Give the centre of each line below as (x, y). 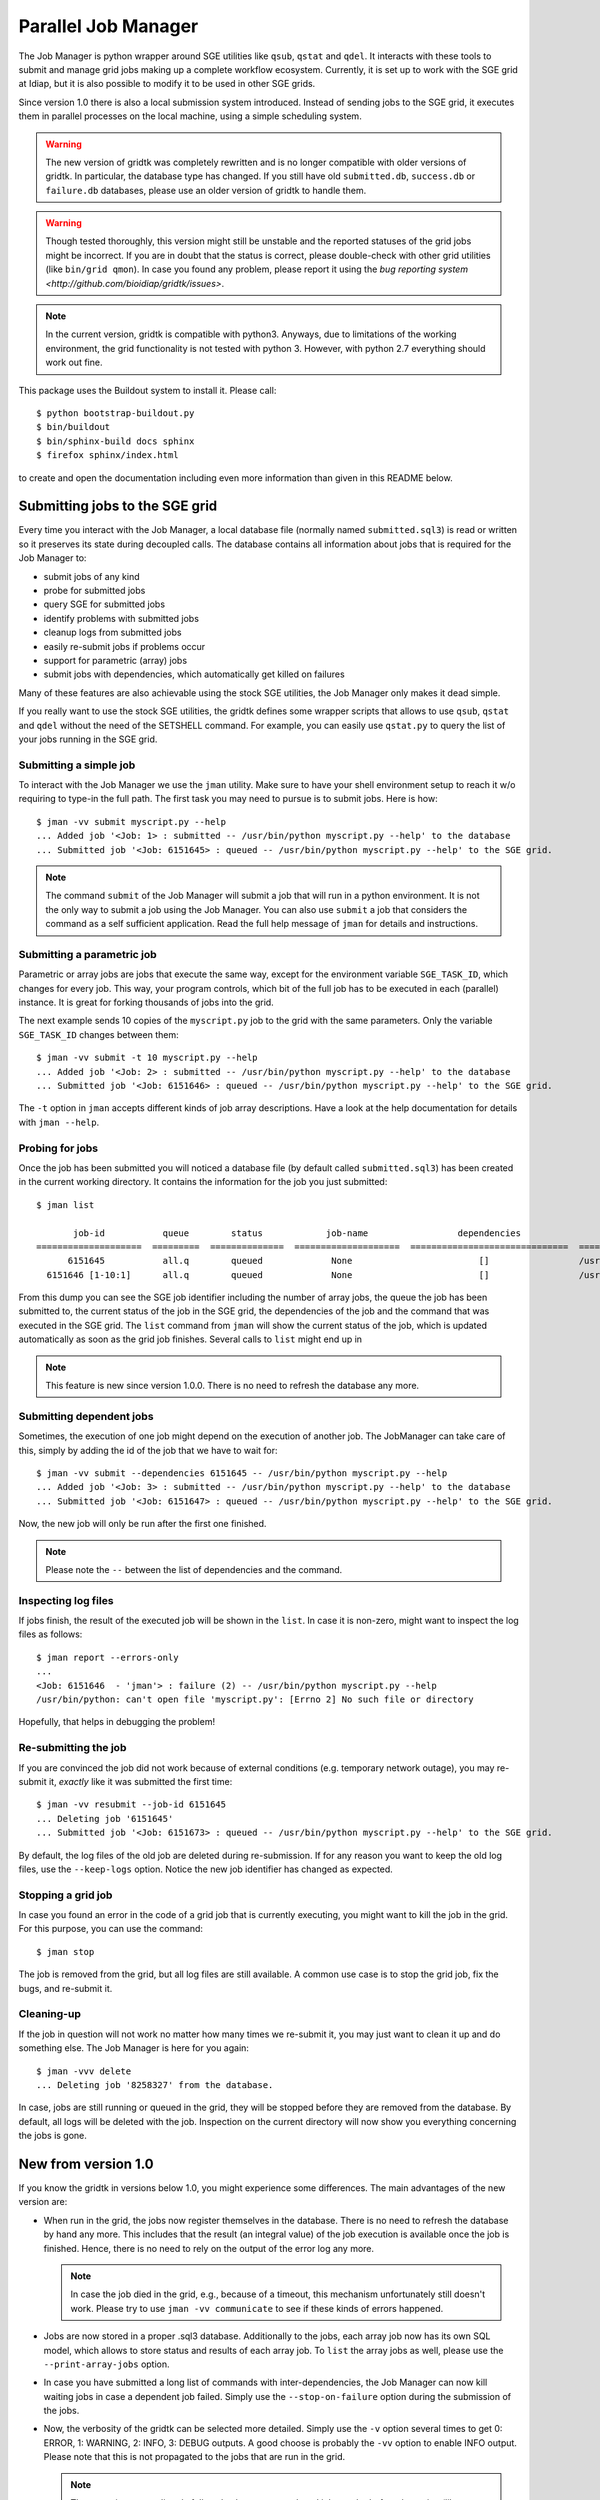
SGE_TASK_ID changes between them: (98, 1034)
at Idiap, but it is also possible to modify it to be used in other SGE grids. (167, 84)
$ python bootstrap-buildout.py (115, 413)
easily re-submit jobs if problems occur (124, 646)
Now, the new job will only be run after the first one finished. (142, 1524)
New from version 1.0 (86, 2163)
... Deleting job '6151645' (105, 1818)
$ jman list (65, 1204)
